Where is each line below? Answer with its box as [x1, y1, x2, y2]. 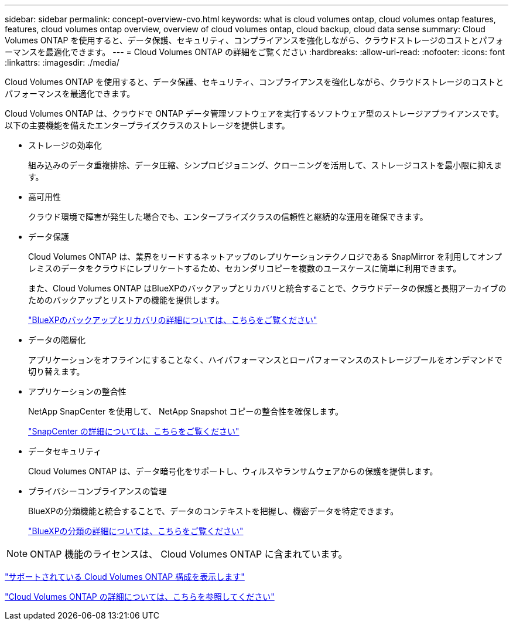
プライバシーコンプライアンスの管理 [28, 486, 167, 496]
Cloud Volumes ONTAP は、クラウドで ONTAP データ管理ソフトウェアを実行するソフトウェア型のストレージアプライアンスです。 [5, 108, 504, 118]
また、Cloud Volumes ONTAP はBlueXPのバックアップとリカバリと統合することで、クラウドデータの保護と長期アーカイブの [28, 283, 507, 293]
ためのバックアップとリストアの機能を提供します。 [28, 295, 224, 305]
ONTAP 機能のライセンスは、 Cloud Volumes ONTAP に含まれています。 [30, 548, 348, 560]
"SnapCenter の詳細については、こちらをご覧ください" [28, 426, 240, 436]
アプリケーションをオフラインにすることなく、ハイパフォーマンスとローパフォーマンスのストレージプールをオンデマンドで [28, 355, 502, 365]
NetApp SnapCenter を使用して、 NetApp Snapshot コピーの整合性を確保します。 [28, 406, 343, 416]
